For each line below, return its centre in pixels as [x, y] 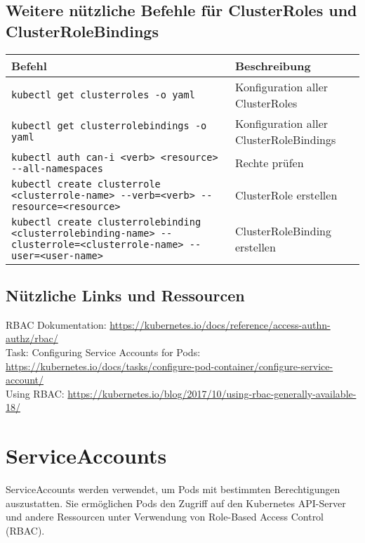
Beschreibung [273, 65]
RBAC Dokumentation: [56, 324]
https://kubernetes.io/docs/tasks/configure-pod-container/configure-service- [170, 366]
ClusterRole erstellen [286, 195]
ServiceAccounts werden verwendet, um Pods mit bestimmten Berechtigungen [173, 489]
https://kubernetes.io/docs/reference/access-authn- [220, 324]
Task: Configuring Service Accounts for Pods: [103, 352]
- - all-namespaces [57, 168]
